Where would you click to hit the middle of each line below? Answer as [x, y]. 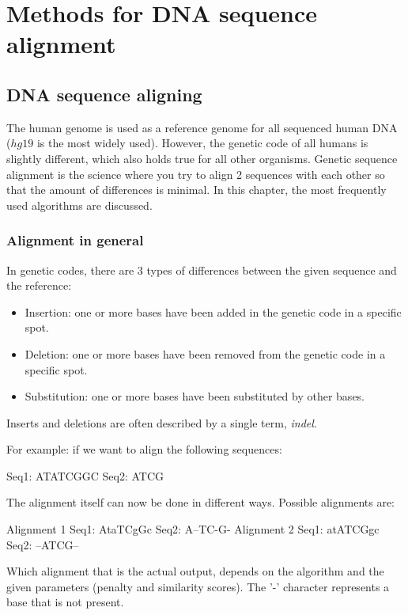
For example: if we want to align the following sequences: [144, 449]
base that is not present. [65, 602]
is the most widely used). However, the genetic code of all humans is [202, 143]
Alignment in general [75, 240]
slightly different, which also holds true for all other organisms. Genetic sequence [202, 158]
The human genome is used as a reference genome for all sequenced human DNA [202, 127]
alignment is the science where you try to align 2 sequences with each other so [196, 174]
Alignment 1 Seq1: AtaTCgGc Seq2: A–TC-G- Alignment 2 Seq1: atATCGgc [193, 529]
